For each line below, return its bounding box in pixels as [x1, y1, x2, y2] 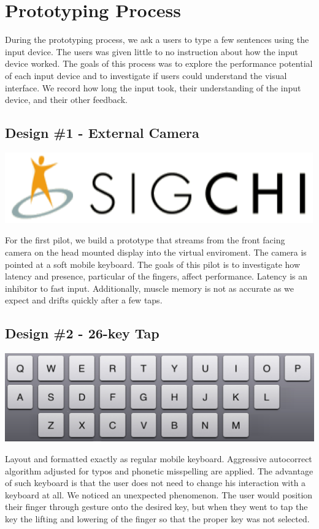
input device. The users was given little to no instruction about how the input [5, 45, 298, 58]
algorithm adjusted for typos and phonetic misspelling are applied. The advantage [5, 464, 313, 477]
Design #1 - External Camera [5, 123, 199, 142]
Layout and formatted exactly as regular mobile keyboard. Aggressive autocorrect [5, 452, 312, 465]
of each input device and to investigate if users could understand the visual [5, 69, 287, 82]
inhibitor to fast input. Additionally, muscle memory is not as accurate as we [5, 281, 294, 294]
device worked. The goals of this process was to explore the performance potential [5, 57, 313, 70]
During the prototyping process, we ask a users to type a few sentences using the [5, 33, 309, 46]
